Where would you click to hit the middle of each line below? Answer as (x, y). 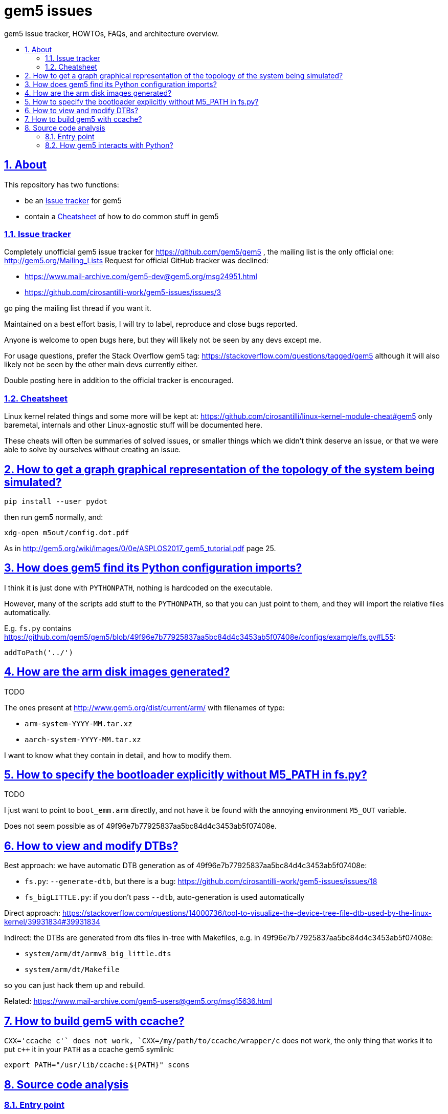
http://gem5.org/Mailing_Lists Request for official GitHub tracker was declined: (136, 261)
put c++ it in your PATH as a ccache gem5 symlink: (89, 1049)
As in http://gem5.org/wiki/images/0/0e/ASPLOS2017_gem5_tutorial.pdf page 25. (140, 548)
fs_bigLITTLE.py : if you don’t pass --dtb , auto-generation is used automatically (165, 897)
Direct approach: (32, 913)
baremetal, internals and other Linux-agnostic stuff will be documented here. (133, 425)
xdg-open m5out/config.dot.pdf (67, 532)
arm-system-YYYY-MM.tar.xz (79, 723)
